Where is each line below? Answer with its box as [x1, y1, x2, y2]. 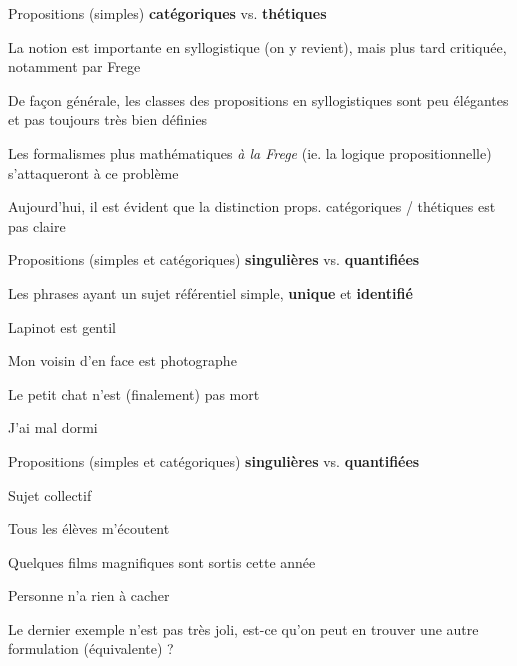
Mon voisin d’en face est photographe [8, 350, 237, 371]
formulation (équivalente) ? [8, 638, 174, 659]
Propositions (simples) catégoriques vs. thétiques [8, 3, 327, 23]
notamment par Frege [8, 56, 141, 77]
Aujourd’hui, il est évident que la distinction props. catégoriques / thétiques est [8, 196, 496, 217]
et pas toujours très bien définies [8, 109, 208, 130]
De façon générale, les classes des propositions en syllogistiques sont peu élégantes [8, 89, 509, 110]
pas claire [8, 215, 66, 236]
